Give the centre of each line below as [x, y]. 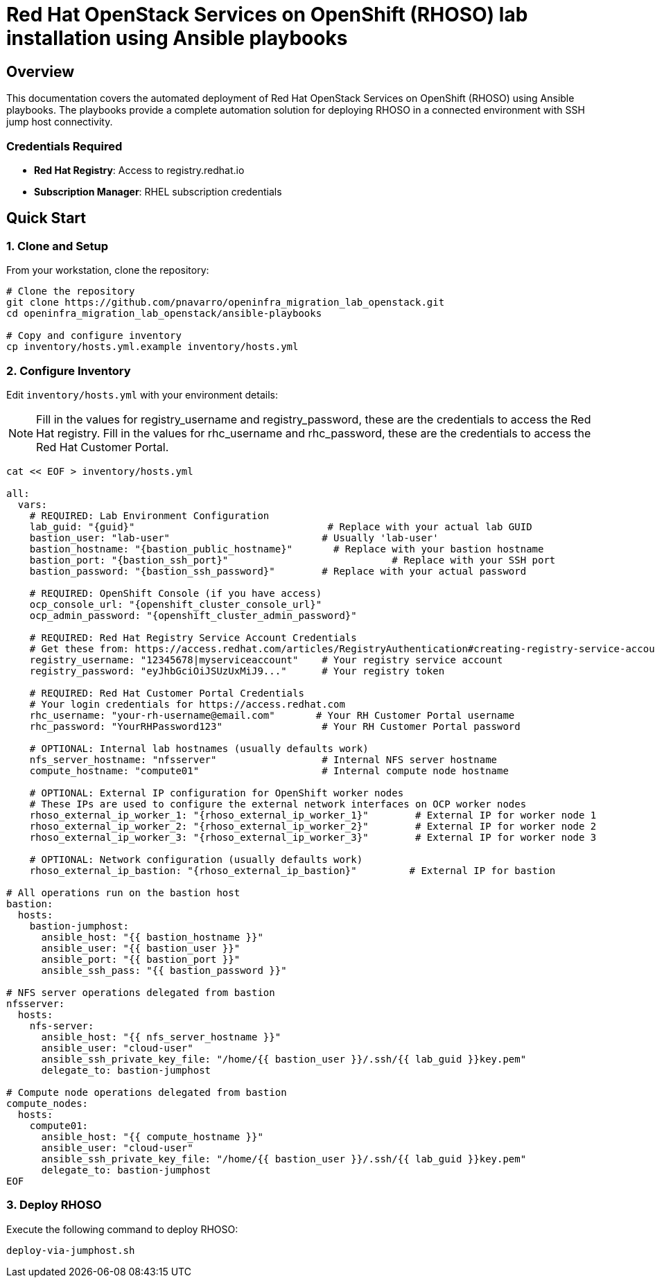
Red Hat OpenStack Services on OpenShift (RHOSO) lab [267, 15]
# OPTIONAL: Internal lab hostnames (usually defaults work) [199, 748]
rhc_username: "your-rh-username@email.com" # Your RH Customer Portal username [272, 715]
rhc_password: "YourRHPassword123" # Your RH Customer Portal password [275, 726]
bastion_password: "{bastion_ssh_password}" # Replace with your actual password [278, 571]
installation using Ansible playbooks [177, 38]
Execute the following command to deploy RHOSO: [122, 1229]
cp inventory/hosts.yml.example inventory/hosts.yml [152, 347]
